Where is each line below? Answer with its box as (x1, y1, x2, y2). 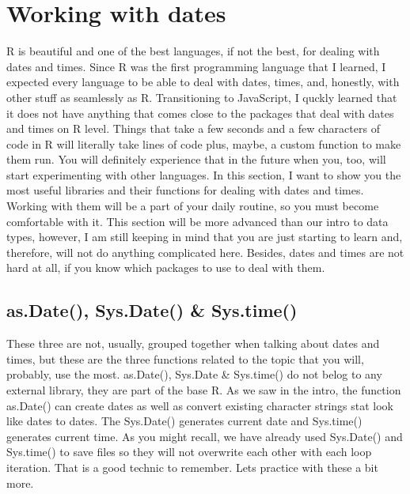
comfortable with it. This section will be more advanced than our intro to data (6, 213, 389, 229)
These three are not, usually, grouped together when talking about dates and (6, 335, 380, 352)
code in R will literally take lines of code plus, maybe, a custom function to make (6, 135, 401, 152)
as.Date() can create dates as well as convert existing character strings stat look (6, 397, 393, 413)
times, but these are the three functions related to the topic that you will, (6, 350, 364, 367)
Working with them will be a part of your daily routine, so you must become (6, 198, 379, 214)
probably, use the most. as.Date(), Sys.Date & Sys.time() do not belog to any (6, 366, 382, 383)
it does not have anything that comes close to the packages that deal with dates (6, 104, 394, 121)
